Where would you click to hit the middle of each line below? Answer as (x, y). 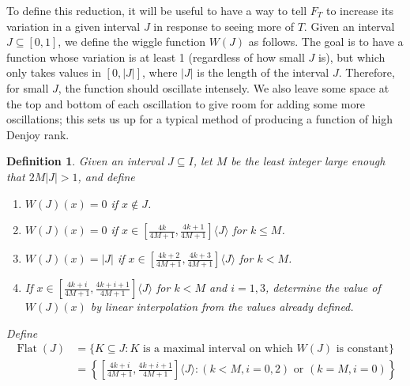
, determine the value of (323, 288)
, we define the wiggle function (132, 42)
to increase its (359, 10)
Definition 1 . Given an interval (85, 161)
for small (28, 87)
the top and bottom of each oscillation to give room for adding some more (186, 103)
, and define (106, 176)
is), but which (352, 57)
